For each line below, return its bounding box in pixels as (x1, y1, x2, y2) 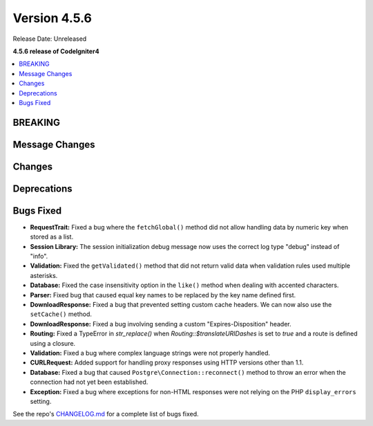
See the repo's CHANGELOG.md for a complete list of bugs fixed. (12, 410, 200, 418)
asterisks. (30, 271, 58, 279)
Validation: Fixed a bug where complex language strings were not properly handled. (30, 349, 271, 357)
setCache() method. (30, 310, 93, 318)
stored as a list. (30, 232, 74, 241)
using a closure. (30, 339, 76, 347)
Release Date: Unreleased (12, 35, 87, 43)
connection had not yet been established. (30, 378, 149, 387)
